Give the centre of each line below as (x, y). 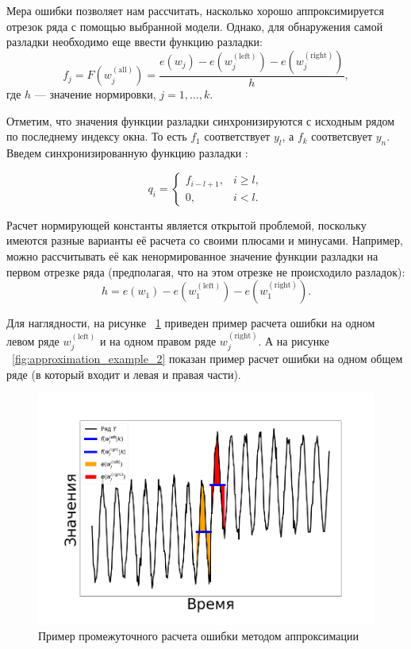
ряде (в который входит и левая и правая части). (124, 374)
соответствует (237, 136)
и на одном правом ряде (158, 340)
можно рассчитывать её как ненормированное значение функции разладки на (192, 255)
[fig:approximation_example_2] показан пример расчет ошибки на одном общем (207, 358)
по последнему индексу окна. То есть (97, 136)
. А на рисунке (294, 340)
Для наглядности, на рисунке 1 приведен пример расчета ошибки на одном (191, 323)
